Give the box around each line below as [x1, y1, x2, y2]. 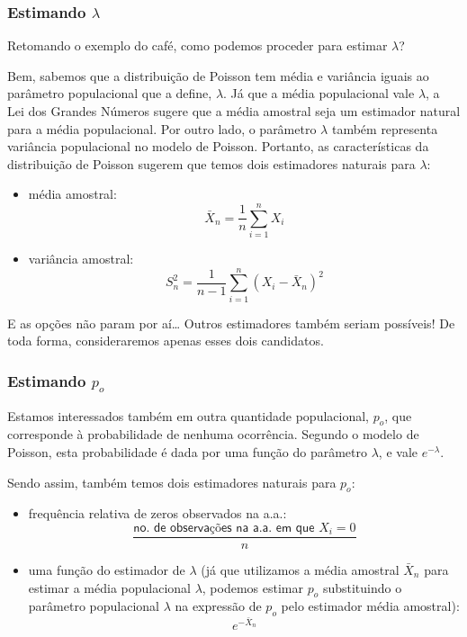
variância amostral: [28, 249, 134, 268]
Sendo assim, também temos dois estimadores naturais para [7, 472, 337, 491]
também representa [331, 119, 438, 138]
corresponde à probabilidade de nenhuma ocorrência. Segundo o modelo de [7, 425, 419, 444]
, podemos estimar [202, 578, 303, 597]
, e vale [378, 442, 418, 461]
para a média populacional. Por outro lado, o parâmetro [7, 119, 317, 138]
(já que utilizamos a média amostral [201, 561, 400, 579]
